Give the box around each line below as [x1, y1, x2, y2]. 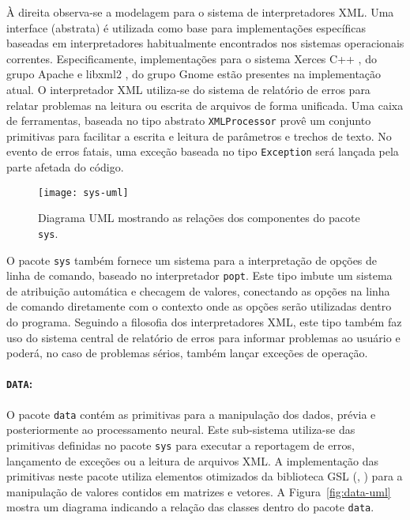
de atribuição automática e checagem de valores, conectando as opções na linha [6, 282, 390, 299]
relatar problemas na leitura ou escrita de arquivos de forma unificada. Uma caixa [6, 96, 404, 113]
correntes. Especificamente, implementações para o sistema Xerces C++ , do [6, 50, 377, 66]
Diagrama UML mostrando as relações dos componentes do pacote [38, 209, 360, 226]
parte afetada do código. [6, 159, 124, 175]
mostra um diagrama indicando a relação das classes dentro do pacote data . [6, 499, 374, 515]
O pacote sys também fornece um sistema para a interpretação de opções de [6, 251, 378, 268]
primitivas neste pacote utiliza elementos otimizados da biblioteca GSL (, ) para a [6, 468, 403, 484]
